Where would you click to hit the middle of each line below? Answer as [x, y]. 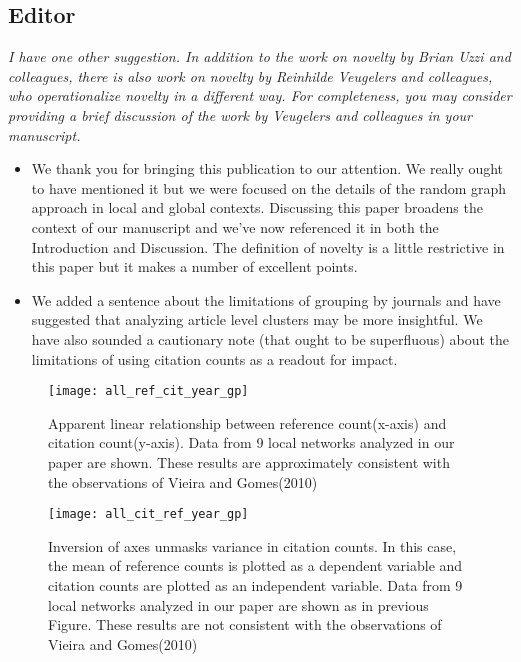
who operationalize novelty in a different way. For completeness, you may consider [260, 95]
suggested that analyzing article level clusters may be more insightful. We [257, 319]
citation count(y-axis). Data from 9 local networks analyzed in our [251, 442]
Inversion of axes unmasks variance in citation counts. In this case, [252, 545]
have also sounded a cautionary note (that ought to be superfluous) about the [270, 338]
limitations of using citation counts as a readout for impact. [214, 358]
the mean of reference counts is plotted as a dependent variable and [255, 565]
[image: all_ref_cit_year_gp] [148, 391]
